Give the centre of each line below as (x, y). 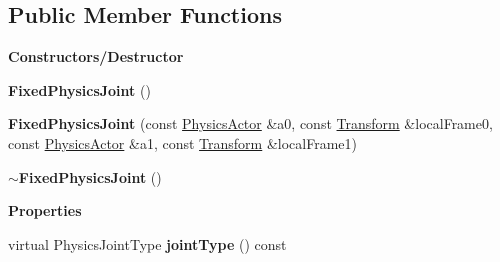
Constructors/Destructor (96, 56)
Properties (45, 210)
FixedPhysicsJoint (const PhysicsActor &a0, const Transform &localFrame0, (250, 123)
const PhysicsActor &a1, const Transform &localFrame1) (182, 142)
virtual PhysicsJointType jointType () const (147, 243)
